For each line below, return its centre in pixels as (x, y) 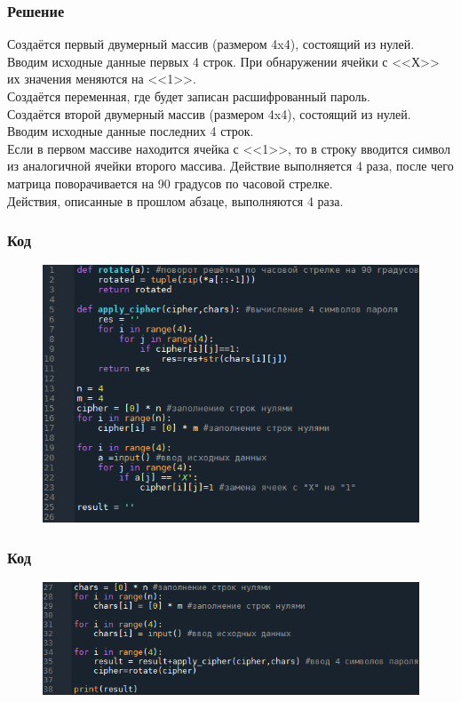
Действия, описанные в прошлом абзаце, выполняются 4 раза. (175, 200)
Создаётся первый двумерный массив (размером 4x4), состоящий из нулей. (211, 44)
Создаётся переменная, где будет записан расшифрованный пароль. (189, 96)
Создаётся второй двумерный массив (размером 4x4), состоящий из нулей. (209, 113)
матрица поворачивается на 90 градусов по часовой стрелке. (170, 183)
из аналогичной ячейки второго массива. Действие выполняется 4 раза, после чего (230, 166)
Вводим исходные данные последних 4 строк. (131, 131)
